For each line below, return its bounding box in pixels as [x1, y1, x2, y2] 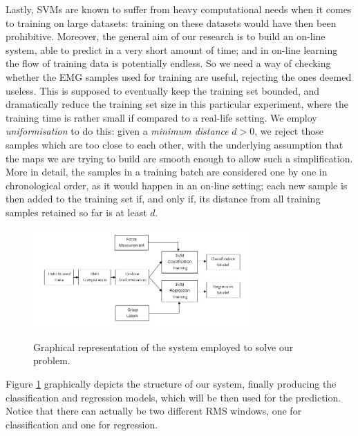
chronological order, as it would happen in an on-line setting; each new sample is [6, 178, 348, 192]
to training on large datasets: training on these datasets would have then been [6, 15, 337, 30]
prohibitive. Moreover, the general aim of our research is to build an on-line [6, 29, 326, 44]
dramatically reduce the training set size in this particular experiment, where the [6, 97, 348, 111]
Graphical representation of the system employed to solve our [33, 339, 294, 354]
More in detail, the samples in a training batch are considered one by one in [6, 164, 328, 179]
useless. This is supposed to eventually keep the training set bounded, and [6, 83, 320, 97]
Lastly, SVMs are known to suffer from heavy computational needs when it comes [6, 2, 352, 16]
